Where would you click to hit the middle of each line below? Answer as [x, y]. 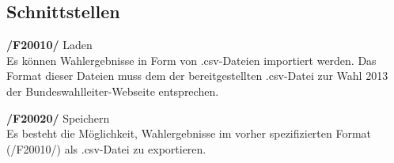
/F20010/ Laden [49, 45]
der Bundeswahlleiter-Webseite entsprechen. [113, 91]
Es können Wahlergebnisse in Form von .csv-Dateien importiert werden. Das [191, 60]
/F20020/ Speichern [58, 118]
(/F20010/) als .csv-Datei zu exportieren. [106, 148]
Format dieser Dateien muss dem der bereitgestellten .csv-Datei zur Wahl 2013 [197, 76]
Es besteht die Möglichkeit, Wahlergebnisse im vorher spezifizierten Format [189, 133]
